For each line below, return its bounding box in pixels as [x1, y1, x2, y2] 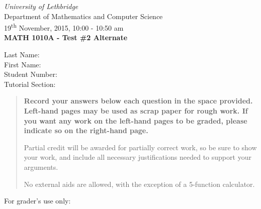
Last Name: [4, 49, 40, 60]
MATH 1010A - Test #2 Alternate [4, 32, 128, 43]
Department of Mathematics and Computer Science [4, 11, 163, 21]
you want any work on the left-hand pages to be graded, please [24, 115, 247, 126]
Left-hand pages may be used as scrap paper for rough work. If [24, 106, 248, 116]
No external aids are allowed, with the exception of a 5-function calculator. [24, 178, 255, 189]
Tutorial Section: [4, 78, 56, 89]
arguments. [24, 161, 58, 172]
